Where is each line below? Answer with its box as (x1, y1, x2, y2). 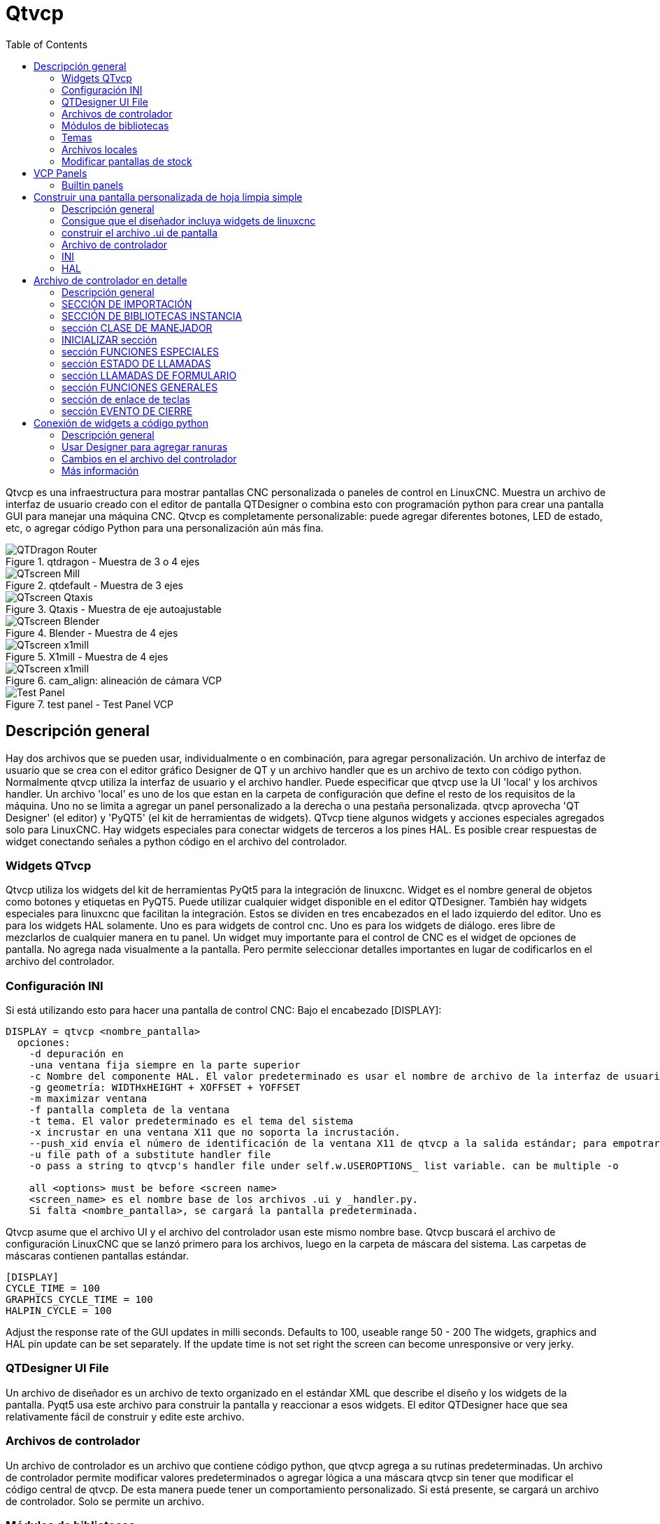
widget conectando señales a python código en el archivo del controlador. (6, 835, 347, 847)
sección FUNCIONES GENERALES (62, 381, 218, 393)
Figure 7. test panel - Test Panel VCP (6, 698, 173, 710)
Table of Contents (6, 38, 88, 50)
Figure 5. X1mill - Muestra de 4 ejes (6, 650, 168, 663)
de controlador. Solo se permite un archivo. (6, 1495, 205, 1507)
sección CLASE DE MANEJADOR (62, 321, 213, 334)
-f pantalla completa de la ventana (29, 1104, 230, 1116)
